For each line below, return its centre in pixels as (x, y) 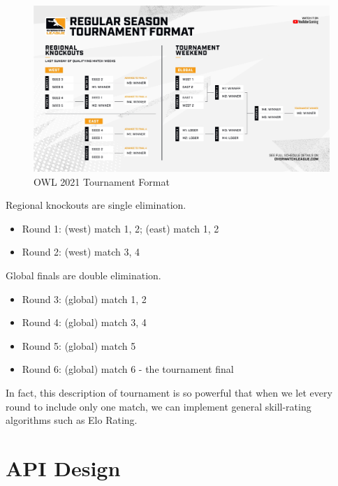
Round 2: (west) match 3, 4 (81, 252)
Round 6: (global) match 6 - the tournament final (128, 369)
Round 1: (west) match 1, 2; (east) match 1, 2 (120, 228)
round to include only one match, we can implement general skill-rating (159, 406)
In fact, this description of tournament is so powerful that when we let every (169, 393)
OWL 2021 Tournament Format (102, 181)
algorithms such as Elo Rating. (72, 420)
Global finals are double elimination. (83, 275)
